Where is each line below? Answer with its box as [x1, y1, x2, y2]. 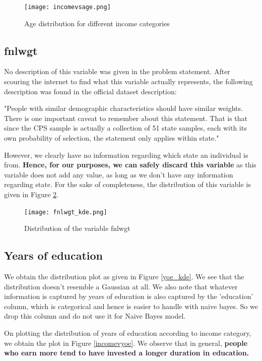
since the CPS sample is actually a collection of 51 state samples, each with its [4, 123, 247, 133]
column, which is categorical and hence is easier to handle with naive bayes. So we [4, 300, 258, 311]
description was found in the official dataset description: [4, 86, 177, 96]
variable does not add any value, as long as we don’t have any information [4, 169, 233, 179]
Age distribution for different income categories [24, 18, 170, 28]
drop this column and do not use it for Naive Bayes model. [4, 311, 186, 321]
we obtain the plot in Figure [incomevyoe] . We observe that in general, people [4, 337, 248, 348]
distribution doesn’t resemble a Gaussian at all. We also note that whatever [4, 281, 238, 291]
